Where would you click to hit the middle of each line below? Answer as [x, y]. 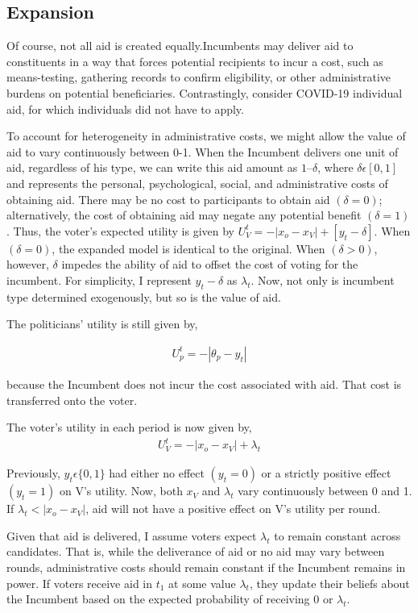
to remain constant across [337, 535]
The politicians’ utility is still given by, [102, 324]
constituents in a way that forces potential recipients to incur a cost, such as [195, 61]
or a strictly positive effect [326, 473]
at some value [202, 583]
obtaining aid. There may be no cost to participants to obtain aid [168, 199]
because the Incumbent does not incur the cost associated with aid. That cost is [204, 384]
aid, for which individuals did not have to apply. [125, 108]
